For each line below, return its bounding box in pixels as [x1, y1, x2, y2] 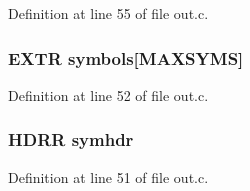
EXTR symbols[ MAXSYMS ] [8, 45, 244, 70]
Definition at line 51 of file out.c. [8, 166, 209, 187]
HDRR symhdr [8, 127, 134, 152]
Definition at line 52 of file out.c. [8, 84, 209, 105]
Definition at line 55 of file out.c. [8, 3, 209, 23]
